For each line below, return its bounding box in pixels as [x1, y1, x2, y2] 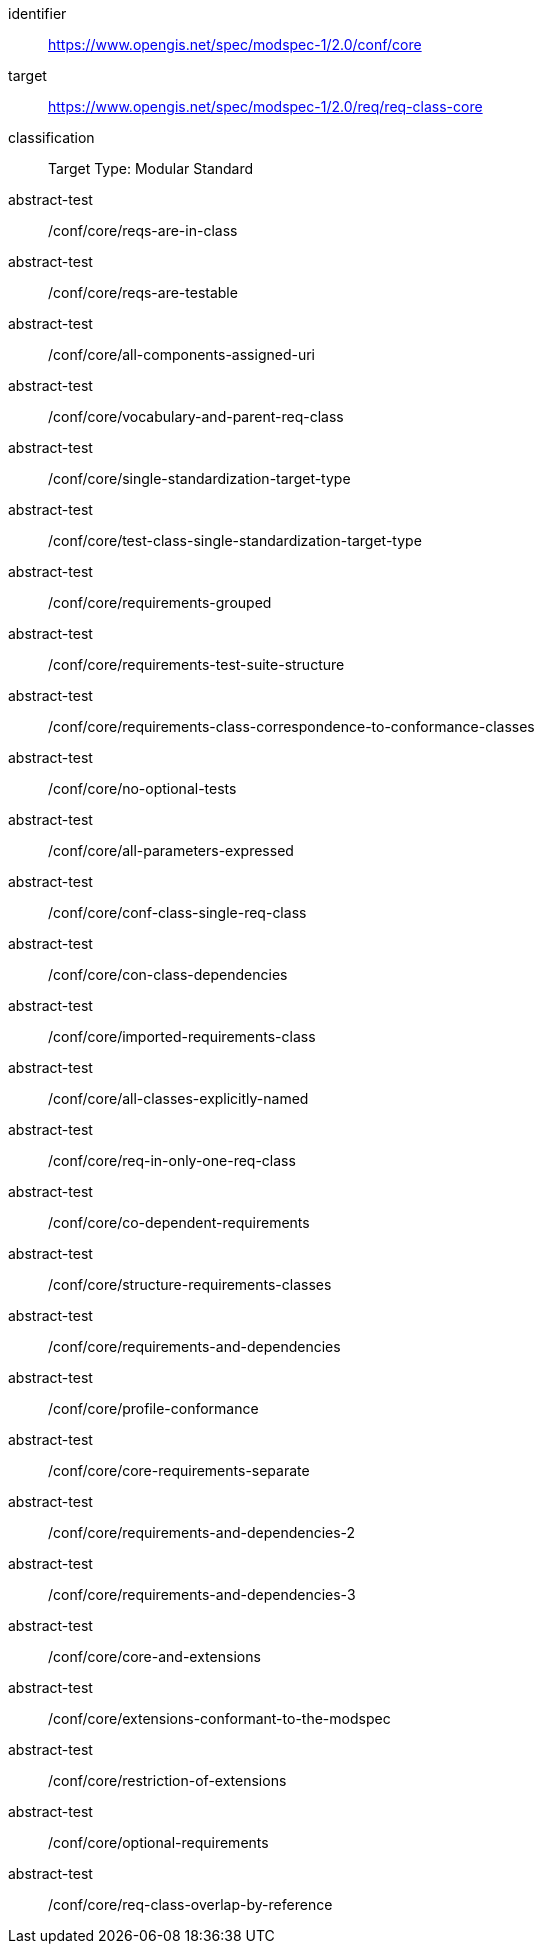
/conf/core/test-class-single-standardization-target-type [48, 532, 422, 549]
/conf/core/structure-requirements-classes [48, 1276, 332, 1293]
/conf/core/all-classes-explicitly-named [48, 1090, 309, 1107]
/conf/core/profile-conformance [48, 1400, 259, 1417]
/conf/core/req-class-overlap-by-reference [48, 1896, 333, 1913]
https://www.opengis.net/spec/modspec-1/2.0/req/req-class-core [48, 98, 483, 115]
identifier [8, 5, 67, 22]
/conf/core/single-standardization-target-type [48, 470, 351, 487]
